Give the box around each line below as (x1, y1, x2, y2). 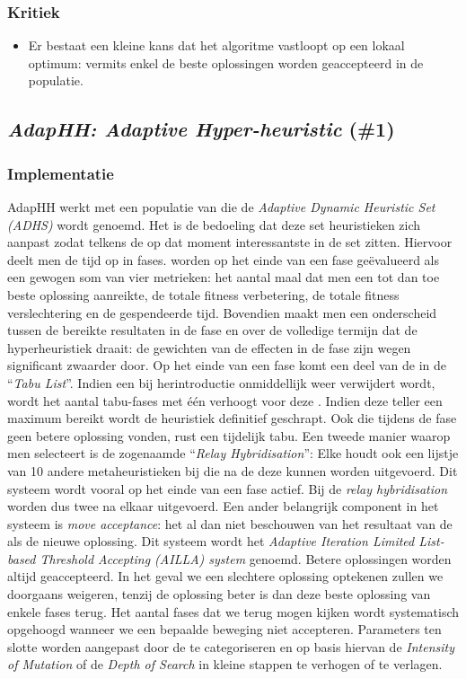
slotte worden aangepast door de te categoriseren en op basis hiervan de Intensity (7, 637, 454, 656)
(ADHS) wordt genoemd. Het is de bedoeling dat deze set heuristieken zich (7, 215, 421, 234)
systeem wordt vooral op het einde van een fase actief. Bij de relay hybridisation (7, 479, 447, 498)
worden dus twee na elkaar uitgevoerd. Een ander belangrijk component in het (7, 497, 439, 516)
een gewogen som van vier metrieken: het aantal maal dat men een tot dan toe (7, 268, 440, 287)
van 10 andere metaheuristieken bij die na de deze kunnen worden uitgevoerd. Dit (7, 461, 458, 480)
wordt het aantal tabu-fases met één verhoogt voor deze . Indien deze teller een (7, 391, 443, 410)
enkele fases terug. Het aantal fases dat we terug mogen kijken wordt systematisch (7, 602, 460, 621)
